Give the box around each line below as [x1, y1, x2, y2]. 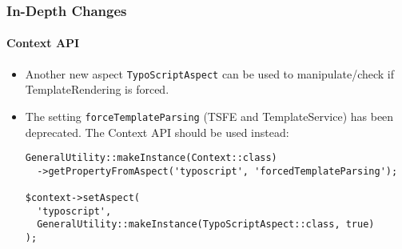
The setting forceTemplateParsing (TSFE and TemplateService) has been [25, 107, 394, 124]
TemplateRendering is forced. [25, 81, 169, 98]
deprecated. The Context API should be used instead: [25, 123, 289, 140]
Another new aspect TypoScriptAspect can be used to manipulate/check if [25, 65, 395, 82]
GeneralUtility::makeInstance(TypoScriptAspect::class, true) [37, 219, 375, 231]
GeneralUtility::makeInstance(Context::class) [25, 152, 277, 164]
